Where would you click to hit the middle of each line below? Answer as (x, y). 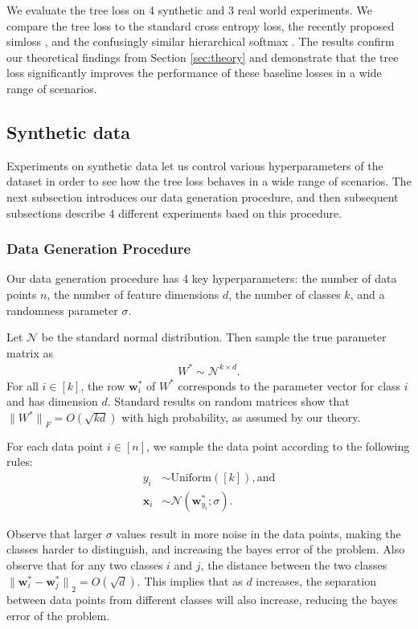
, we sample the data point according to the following (278, 445)
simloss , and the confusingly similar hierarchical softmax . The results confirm (201, 41)
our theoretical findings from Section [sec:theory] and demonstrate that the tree (203, 57)
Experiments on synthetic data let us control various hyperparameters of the (195, 165)
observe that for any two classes (85, 565)
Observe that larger (55, 533)
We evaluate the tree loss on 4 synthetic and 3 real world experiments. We (190, 10)
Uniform (191, 478)
